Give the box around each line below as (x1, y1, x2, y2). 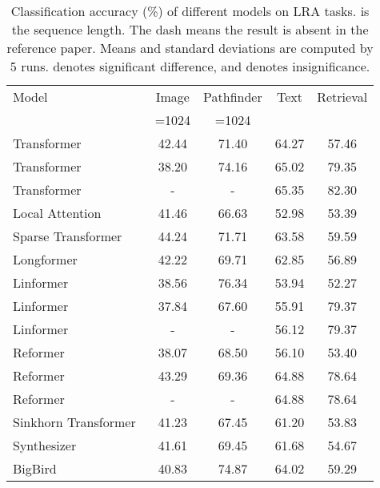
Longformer (13, 250, 78, 268)
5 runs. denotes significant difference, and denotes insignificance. (10, 57, 370, 75)
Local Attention (13, 204, 102, 222)
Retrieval (317, 87, 368, 106)
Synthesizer (13, 436, 77, 454)
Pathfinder (203, 87, 262, 106)
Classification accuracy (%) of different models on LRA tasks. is (10, 2, 370, 20)
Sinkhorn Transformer (13, 413, 136, 431)
